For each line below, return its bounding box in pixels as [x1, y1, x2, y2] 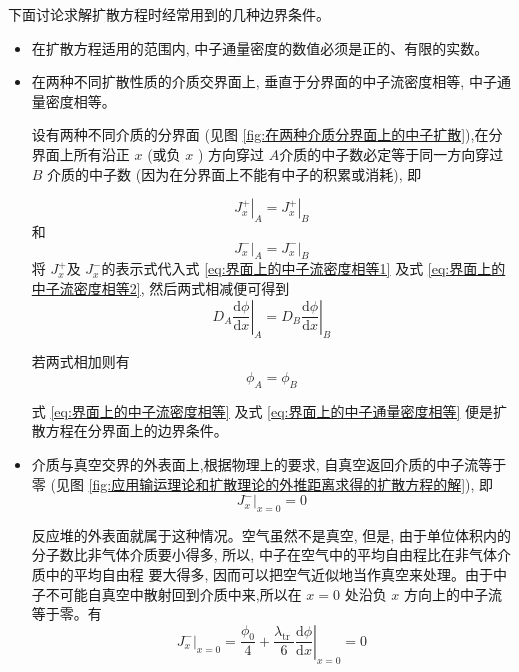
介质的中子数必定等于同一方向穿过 [279, 143, 504, 164]
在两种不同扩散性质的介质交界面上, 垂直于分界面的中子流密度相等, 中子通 [31, 71, 511, 92]
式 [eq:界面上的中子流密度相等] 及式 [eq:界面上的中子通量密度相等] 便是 [31, 400, 494, 421]
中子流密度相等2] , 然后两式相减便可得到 [31, 277, 290, 298]
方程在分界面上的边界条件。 [45, 420, 228, 441]
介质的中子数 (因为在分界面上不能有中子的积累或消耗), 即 [47, 163, 422, 184]
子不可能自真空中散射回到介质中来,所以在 [31, 583, 302, 604]
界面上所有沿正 [31, 143, 130, 164]
